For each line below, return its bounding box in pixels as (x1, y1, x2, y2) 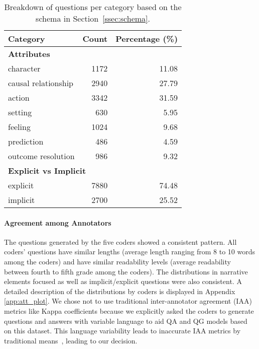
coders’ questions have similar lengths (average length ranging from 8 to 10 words (4, 246, 255, 257)
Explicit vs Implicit (8, 165, 86, 176)
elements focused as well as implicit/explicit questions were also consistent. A (4, 276, 242, 287)
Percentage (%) (115, 33, 178, 44)
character (8, 62, 41, 74)
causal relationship (8, 77, 74, 89)
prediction (8, 135, 44, 147)
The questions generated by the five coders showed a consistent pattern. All (4, 236, 237, 247)
